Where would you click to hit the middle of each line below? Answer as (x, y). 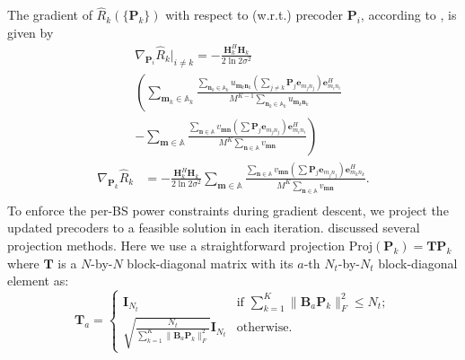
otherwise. (264, 328)
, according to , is (408, 15)
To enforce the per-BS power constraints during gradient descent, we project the (228, 210)
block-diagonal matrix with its (210, 263)
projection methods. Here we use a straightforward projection (176, 245)
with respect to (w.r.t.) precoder (254, 15)
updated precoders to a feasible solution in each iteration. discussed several (214, 228)
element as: (38, 281)
